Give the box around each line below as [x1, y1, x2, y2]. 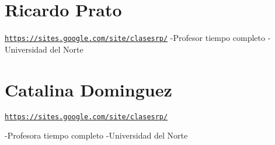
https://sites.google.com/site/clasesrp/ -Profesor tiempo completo [5, 32, 265, 44]
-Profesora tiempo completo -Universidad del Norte [5, 129, 188, 141]
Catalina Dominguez [5, 77, 172, 101]
